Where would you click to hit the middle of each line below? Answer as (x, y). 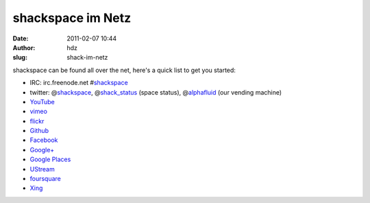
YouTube (42, 101)
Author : (24, 47)
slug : (20, 58)
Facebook (44, 140)
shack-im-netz (87, 58)
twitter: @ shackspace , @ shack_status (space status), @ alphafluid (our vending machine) (156, 92)
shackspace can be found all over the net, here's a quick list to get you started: (124, 70)
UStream (42, 169)
